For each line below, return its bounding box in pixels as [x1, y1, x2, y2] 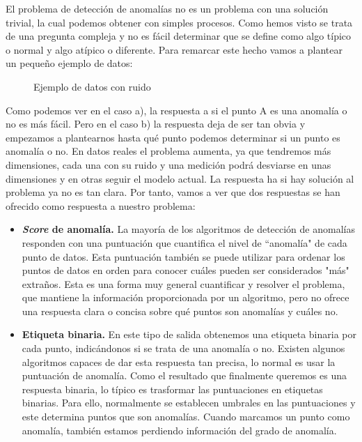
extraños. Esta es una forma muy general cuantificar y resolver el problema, [22, 276, 345, 291]
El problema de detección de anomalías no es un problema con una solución [6, 1, 329, 15]
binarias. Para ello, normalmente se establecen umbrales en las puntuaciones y [22, 395, 356, 410]
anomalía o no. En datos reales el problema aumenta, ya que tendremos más [6, 144, 331, 158]
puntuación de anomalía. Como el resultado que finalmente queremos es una [22, 368, 347, 383]
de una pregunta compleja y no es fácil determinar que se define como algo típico [6, 29, 352, 43]
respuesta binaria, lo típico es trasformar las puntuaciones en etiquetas [22, 381, 323, 396]
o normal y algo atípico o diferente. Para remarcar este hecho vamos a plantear [6, 42, 343, 56]
